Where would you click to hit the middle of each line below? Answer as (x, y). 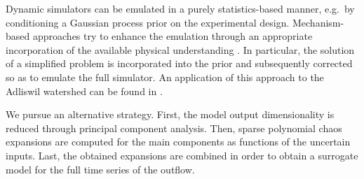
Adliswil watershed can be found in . (84, 91)
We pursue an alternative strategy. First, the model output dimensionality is (170, 114)
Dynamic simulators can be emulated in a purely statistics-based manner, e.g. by (180, 8)
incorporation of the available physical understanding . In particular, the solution (180, 49)
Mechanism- (318, 22)
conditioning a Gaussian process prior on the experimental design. (148, 22)
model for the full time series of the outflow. (100, 169)
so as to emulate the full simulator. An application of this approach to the (165, 77)
